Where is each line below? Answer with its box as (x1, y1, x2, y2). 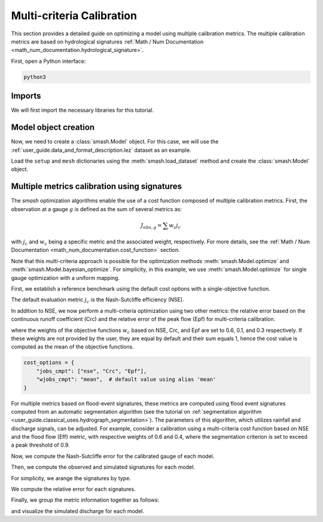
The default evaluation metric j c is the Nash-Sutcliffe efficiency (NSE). (11, 296, 184, 305)
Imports (11, 91, 41, 101)
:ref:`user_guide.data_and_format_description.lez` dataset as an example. (11, 146, 191, 154)
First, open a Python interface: (11, 57, 86, 65)
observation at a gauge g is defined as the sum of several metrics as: (11, 205, 182, 212)
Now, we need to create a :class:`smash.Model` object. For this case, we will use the (11, 138, 219, 145)
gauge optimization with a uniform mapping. (11, 274, 120, 281)
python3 (23, 74, 46, 80)
